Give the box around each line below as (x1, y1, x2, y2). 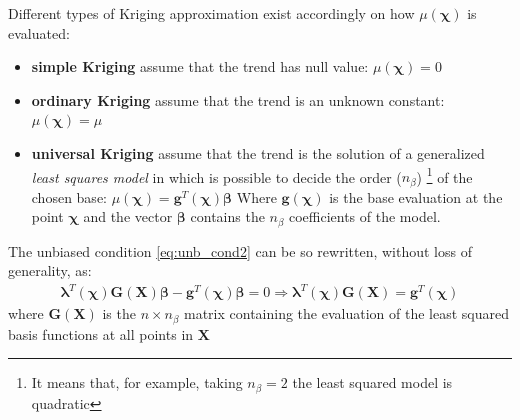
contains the (190, 206, 265, 227)
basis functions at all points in (8, 323, 194, 344)
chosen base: (31, 186, 107, 207)
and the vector (83, 206, 173, 227)
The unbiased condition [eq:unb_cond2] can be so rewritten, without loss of (8, 240, 472, 261)
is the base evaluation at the (329, 186, 503, 207)
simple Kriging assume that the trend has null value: (31, 56, 369, 77)
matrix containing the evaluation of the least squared (183, 303, 509, 324)
